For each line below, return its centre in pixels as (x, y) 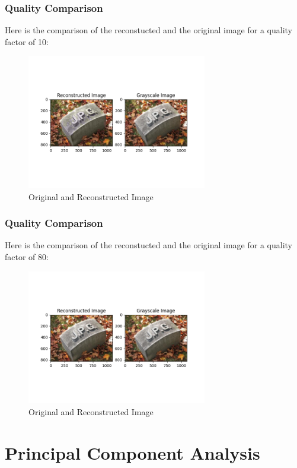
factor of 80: (27, 257)
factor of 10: (27, 41)
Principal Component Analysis (132, 452)
